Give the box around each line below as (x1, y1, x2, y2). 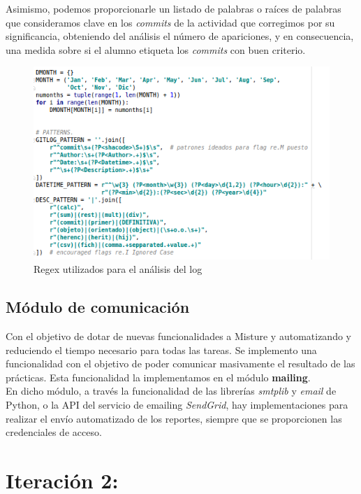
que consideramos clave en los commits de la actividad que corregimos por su (6, 15, 335, 29)
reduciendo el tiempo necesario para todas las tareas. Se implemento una (6, 342, 317, 357)
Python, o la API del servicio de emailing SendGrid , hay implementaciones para (6, 397, 348, 411)
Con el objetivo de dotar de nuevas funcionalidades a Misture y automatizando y (6, 329, 351, 344)
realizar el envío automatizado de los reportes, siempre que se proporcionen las (6, 411, 342, 425)
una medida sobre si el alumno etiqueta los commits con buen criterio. (6, 42, 306, 57)
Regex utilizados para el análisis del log (34, 262, 202, 276)
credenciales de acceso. (6, 425, 102, 439)
